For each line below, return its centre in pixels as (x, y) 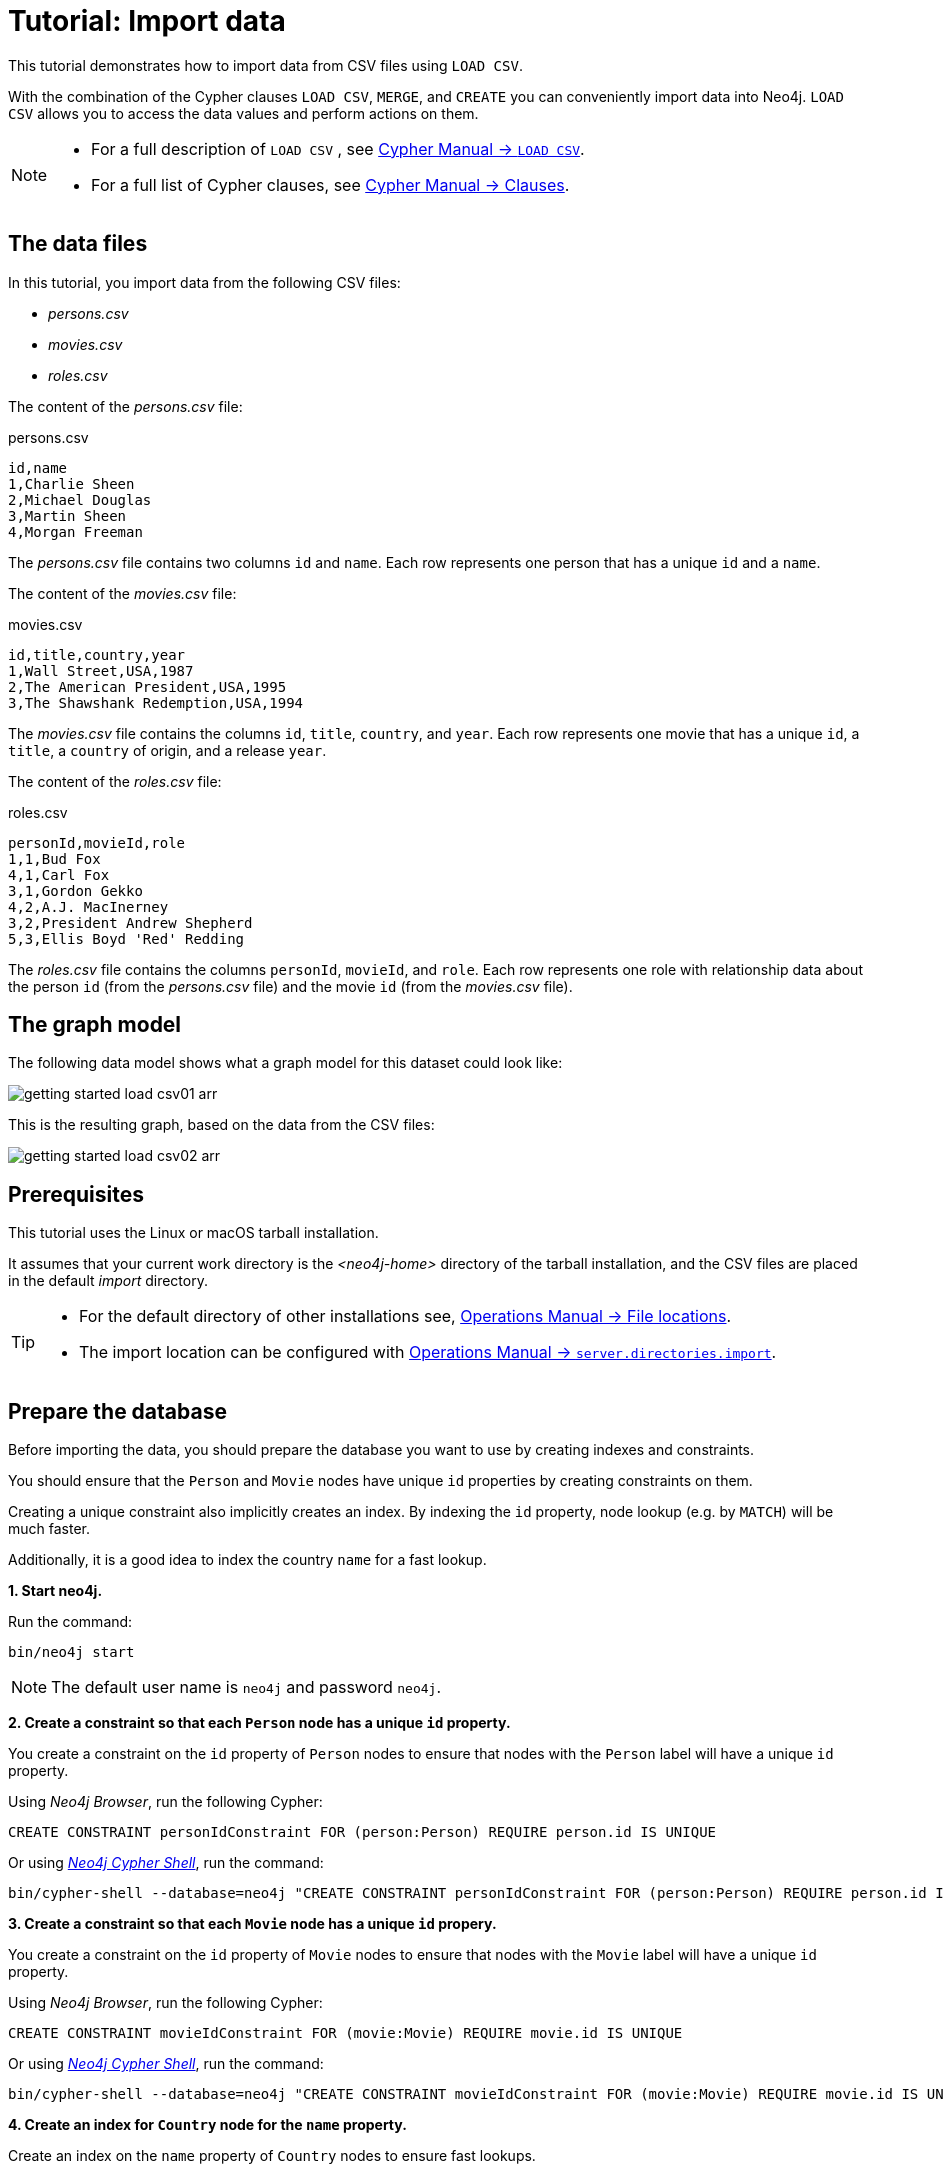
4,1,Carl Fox (59, 874)
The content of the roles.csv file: (115, 781)
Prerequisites (76, 1194)
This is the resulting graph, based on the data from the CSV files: (221, 1125)
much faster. (49, 1529)
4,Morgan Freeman (75, 531)
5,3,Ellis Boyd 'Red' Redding (126, 938)
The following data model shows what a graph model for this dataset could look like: (285, 1063)
